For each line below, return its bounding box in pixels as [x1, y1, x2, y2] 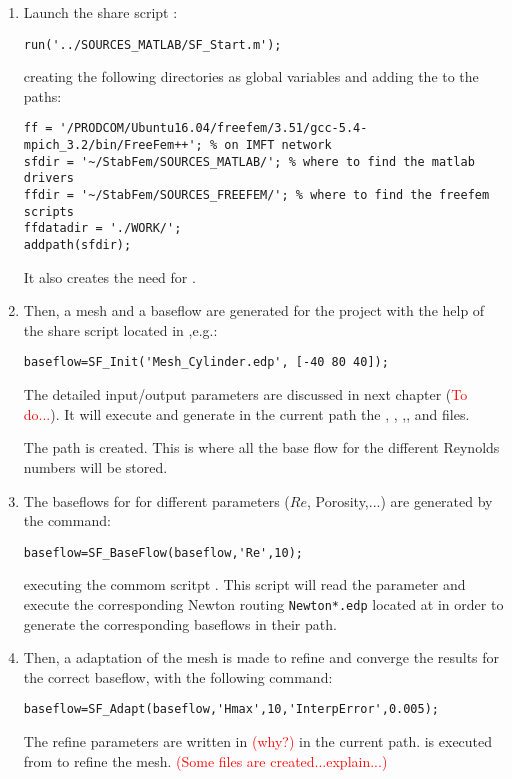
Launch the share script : [23, 2, 178, 22]
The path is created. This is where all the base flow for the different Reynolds [23, 437, 500, 458]
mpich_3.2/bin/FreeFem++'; [23, 138, 203, 153]
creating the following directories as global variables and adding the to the [23, 66, 479, 87]
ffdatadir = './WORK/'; [23, 221, 182, 236]
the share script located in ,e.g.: [23, 319, 218, 340]
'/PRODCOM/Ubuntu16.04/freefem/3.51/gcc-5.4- [59, 121, 368, 136]
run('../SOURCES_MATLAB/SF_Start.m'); [23, 37, 282, 52]
